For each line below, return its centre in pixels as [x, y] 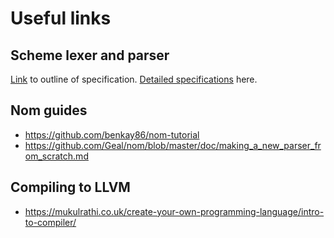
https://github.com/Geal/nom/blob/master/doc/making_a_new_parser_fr [173, 145]
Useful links [61, 18]
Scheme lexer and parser [90, 55]
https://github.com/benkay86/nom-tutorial [112, 134]
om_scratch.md [56, 156]
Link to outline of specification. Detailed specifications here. [134, 79]
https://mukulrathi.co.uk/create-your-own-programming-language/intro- [174, 211]
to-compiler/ [50, 222]
